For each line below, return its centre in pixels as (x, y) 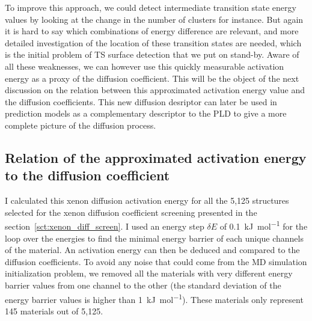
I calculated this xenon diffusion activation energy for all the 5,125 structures (147, 200)
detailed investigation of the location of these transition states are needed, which (153, 42)
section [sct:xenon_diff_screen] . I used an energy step (105, 226)
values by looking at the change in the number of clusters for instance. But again (154, 19)
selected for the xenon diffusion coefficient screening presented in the (131, 212)
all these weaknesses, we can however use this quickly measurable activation (145, 66)
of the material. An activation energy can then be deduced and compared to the (152, 250)
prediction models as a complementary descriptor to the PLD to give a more (146, 113)
